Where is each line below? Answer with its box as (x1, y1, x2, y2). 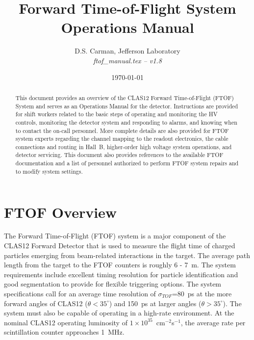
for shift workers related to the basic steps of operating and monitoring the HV (15, 110, 218, 118)
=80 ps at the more (172, 288, 232, 298)
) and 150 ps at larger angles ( (109, 298, 202, 308)
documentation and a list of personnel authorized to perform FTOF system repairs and (15, 159, 239, 167)
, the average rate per (180, 317, 246, 327)
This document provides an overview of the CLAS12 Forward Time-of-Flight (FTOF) (15, 93, 234, 102)
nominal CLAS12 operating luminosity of (4, 317, 127, 327)
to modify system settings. (15, 167, 83, 175)
